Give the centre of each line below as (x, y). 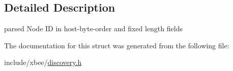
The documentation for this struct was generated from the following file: (117, 45)
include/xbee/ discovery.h (43, 62)
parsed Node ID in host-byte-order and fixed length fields (93, 28)
